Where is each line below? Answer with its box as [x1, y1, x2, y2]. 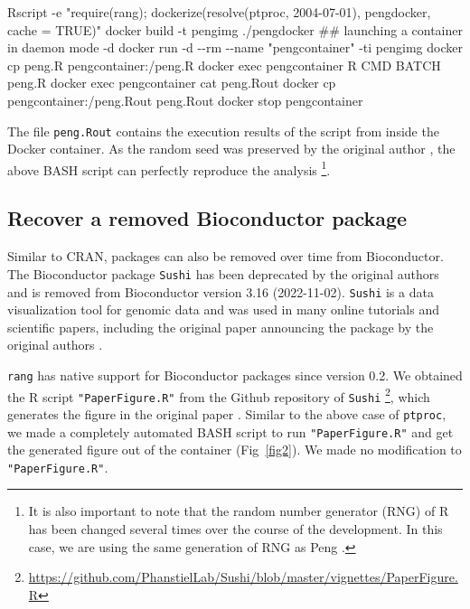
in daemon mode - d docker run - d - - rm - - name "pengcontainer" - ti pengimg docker [7, 38, 463, 57]
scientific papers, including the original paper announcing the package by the [7, 317, 434, 336]
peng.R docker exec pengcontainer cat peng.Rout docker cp [7, 73, 336, 92]
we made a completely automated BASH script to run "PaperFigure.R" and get [7, 422, 454, 441]
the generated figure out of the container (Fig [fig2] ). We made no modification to [7, 440, 462, 459]
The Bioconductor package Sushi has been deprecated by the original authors [7, 264, 439, 283]
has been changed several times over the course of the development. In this [28, 520, 443, 539]
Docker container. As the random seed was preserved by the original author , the [7, 139, 456, 158]
